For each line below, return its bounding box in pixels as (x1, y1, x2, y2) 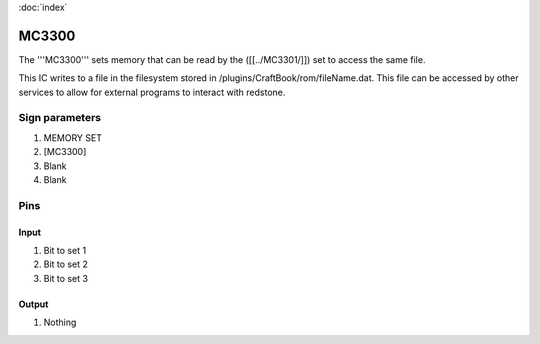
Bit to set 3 (43, 272, 89, 284)
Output (18, 298, 49, 310)
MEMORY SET (43, 131, 102, 144)
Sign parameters (18, 111, 102, 125)
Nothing (43, 316, 77, 329)
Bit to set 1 (43, 244, 87, 256)
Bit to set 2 (43, 258, 89, 270)
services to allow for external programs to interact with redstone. (18, 86, 286, 98)
